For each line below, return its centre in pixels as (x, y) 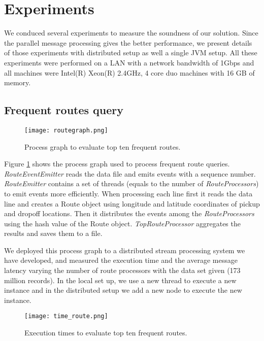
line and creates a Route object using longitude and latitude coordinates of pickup (132, 203)
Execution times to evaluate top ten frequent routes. (106, 333)
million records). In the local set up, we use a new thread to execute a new (120, 280)
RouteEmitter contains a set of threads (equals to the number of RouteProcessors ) (131, 183)
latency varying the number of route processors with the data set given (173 (122, 270)
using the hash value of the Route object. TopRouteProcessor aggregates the (122, 223)
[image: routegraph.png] (66, 130)
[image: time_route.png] (66, 316)
